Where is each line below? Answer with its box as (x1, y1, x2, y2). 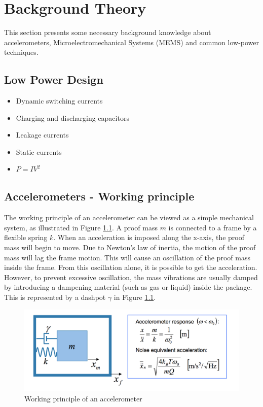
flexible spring (4, 232, 48, 243)
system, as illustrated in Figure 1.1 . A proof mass (4, 222, 158, 232)
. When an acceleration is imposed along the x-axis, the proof (53, 232, 245, 243)
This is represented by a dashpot (4, 292, 106, 302)
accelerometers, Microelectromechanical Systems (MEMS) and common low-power (4, 37, 259, 47)
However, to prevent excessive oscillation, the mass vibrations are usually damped (4, 272, 258, 282)
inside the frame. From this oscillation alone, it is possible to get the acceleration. (4, 262, 257, 273)
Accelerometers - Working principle (4, 188, 195, 204)
